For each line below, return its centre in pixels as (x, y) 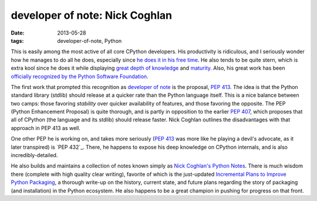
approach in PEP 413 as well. (45, 128)
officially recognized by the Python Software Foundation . (80, 76)
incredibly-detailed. (34, 155)
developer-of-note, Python (90, 40)
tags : (17, 40)
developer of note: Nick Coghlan (92, 15)
